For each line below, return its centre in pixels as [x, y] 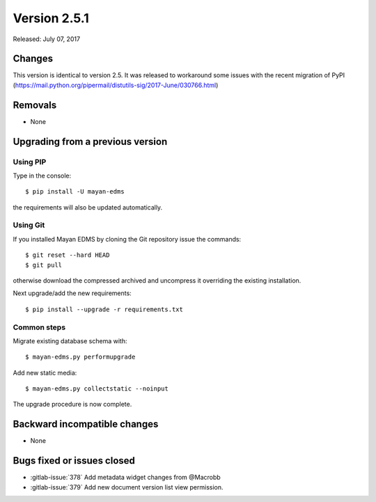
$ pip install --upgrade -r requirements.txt [104, 309]
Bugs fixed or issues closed [74, 461]
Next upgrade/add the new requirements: [72, 293]
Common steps [39, 327]
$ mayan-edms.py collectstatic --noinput [97, 389]
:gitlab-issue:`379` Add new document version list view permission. [127, 487]
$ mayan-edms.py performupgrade [80, 357]
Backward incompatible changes [86, 424]
